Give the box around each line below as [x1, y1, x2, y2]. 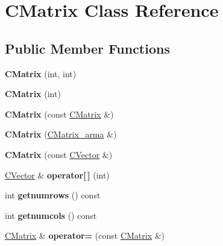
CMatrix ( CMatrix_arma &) [5, 128, 117, 140]
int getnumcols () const [5, 209, 97, 221]
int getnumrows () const [5, 189, 101, 201]
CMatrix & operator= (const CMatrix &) [5, 229, 165, 242]
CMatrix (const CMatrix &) [5, 107, 114, 120]
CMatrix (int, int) [5, 67, 77, 80]
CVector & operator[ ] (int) [5, 168, 110, 181]
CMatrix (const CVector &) [5, 148, 113, 160]
